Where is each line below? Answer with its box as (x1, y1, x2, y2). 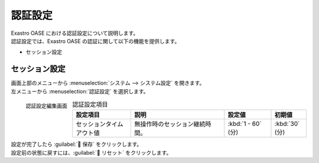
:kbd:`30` (274, 120, 300, 128)
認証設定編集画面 (25, 102, 67, 109)
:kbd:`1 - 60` (227, 120, 262, 128)
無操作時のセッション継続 (134, 120, 206, 128)
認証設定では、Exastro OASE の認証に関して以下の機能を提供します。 (11, 37, 180, 44)
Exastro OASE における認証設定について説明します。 (11, 30, 139, 37)
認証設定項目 (72, 100, 109, 109)
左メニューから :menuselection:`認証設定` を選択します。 (11, 87, 149, 94)
